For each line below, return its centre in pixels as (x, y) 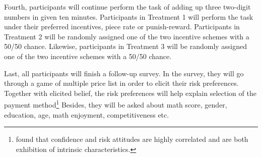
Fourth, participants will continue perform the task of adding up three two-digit (127, 7)
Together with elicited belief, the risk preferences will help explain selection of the (130, 93)
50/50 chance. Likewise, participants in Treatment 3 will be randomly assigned (126, 46)
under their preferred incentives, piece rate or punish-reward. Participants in (122, 27)
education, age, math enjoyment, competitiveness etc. (87, 114)
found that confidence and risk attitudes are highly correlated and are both (132, 139)
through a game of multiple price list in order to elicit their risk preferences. (121, 83)
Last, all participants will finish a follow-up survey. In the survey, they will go (124, 73)
